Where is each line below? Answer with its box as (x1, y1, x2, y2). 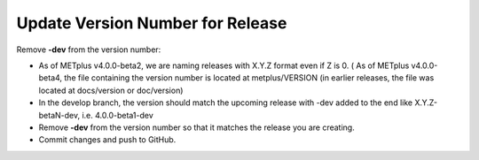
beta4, (38, 72, 62, 83)
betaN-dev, (38, 110, 80, 120)
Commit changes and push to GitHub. (38, 134, 177, 145)
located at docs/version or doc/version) (38, 85, 184, 95)
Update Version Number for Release (16, 13, 287, 33)
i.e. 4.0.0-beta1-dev (81, 110, 154, 120)
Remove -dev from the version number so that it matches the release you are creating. (38, 122, 355, 133)
